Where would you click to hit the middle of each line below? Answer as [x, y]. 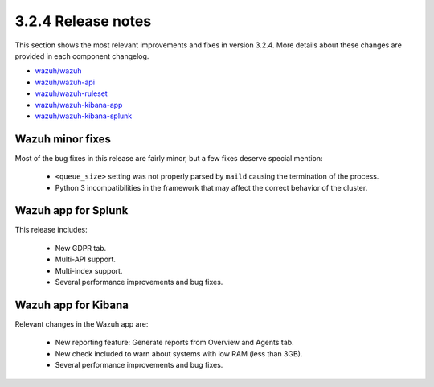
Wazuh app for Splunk [72, 210]
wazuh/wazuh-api [65, 82]
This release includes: [51, 230]
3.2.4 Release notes [83, 21]
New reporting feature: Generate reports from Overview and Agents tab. [174, 343]
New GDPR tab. [81, 248]
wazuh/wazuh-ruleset [71, 93]
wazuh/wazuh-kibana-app [79, 105]
